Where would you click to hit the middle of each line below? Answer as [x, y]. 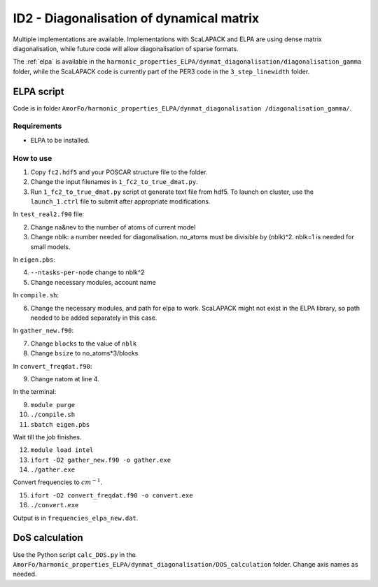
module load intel [62, 450]
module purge [53, 405]
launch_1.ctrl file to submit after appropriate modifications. [120, 201]
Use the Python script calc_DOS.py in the [74, 554]
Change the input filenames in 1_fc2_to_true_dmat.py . [114, 182]
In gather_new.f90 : [43, 331]
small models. [50, 247]
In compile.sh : [36, 295]
